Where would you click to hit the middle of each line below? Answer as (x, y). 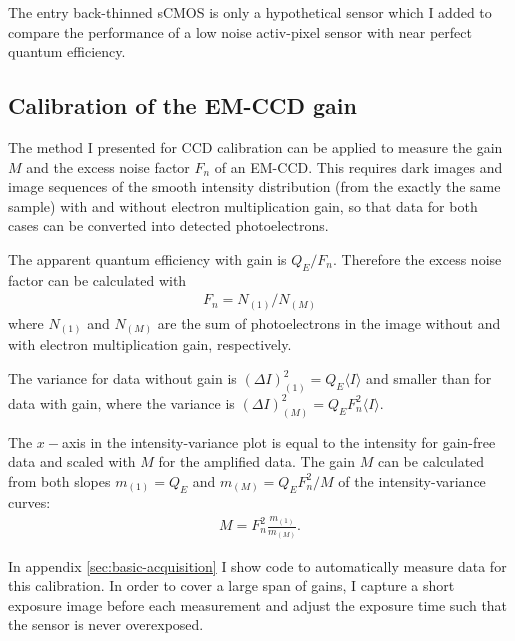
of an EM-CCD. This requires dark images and (358, 166)
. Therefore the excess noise (417, 258)
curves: (29, 502)
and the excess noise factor (108, 166)
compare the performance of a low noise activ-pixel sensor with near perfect (240, 31)
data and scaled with (72, 461)
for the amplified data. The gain (257, 461)
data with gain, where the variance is (121, 402)
